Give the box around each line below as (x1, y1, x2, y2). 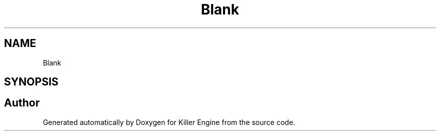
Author (4, 96, 40, 109)
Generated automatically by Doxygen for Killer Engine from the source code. (43, 117, 295, 126)
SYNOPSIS (4, 75, 59, 88)
